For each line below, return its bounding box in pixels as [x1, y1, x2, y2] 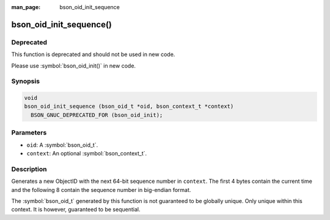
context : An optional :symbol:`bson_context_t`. [26, 150, 147, 157]
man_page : [11, 4, 41, 10]
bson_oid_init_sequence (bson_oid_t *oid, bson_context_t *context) [24, 103, 234, 110]
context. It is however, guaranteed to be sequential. [11, 206, 141, 213]
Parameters [11, 129, 47, 137]
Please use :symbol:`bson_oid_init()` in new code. [11, 62, 136, 69]
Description [11, 165, 47, 173]
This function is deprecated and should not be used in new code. [11, 51, 175, 58]
